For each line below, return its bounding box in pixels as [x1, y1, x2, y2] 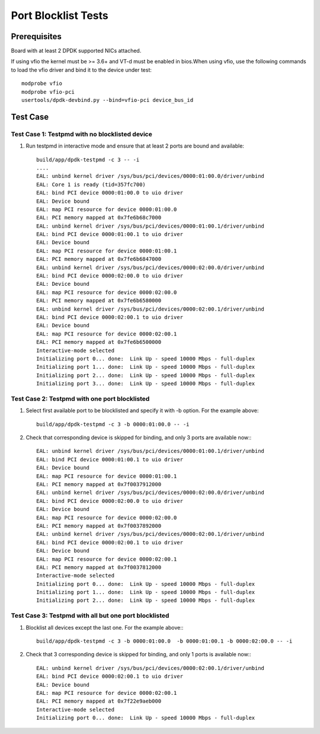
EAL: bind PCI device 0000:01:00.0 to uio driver [36, 190, 184, 196]
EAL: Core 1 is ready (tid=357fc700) [36, 181, 146, 188]
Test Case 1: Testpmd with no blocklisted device [11, 130, 152, 138]
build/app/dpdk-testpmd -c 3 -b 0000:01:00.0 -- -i [36, 421, 190, 427]
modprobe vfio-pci [21, 88, 75, 95]
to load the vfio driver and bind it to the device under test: [11, 66, 152, 74]
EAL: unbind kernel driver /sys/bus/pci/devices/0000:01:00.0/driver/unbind [36, 173, 265, 180]
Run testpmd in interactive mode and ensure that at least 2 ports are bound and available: [25, 142, 244, 149]
